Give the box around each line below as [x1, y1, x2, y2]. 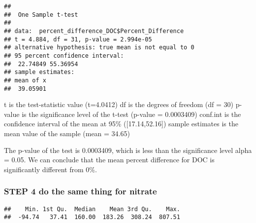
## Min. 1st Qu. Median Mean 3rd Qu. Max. [4, 205, 180, 213]
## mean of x [4, 76, 46, 84]
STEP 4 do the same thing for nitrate [4, 185, 157, 197]
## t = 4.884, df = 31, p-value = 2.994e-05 [4, 36, 152, 43]
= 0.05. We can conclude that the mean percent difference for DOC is [4, 154, 215, 165]
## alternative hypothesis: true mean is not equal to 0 [4, 44, 194, 51]
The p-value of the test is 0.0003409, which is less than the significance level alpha [4, 145, 252, 155]
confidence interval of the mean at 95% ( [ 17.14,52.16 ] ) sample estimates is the [4, 118, 238, 129]
